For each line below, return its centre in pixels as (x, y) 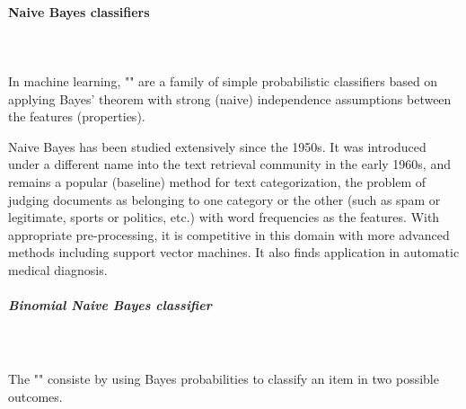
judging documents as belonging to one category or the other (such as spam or (224, 199)
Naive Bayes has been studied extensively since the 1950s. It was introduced (217, 146)
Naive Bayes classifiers (79, 11)
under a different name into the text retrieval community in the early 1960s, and (229, 164)
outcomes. (35, 396)
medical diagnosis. (58, 269)
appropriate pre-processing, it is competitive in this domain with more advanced (229, 234)
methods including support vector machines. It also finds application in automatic (234, 252)
